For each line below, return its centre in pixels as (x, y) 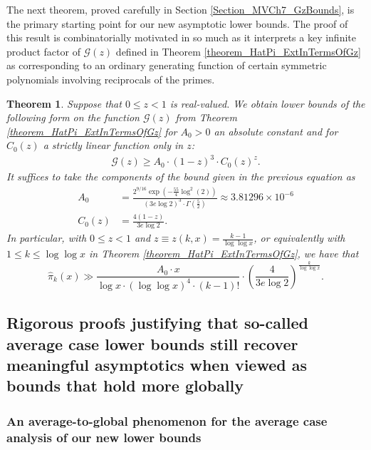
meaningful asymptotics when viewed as (157, 364)
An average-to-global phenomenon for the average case (167, 420)
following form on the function (73, 117)
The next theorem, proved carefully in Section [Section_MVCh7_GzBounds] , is (181, 9)
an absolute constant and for (276, 131)
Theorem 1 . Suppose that (64, 103)
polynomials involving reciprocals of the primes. (111, 79)
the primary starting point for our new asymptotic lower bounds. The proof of (177, 23)
